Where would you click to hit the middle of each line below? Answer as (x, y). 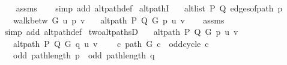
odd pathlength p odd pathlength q (84, 55)
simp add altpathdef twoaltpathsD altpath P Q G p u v (121, 32)
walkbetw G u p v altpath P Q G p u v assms (119, 20)
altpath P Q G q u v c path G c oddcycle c (111, 43)
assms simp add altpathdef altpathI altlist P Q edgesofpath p (149, 8)
